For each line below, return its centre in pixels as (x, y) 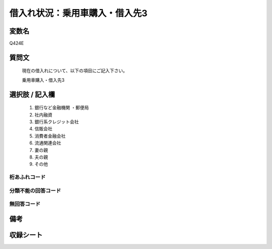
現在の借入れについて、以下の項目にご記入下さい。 (75, 71)
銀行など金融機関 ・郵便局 (62, 108)
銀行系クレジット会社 (57, 122)
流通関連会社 (48, 143)
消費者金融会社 (50, 136)
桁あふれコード (27, 177)
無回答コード (25, 204)
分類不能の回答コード (35, 190)
